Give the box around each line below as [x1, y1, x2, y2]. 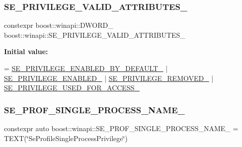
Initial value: [4, 46, 48, 57]
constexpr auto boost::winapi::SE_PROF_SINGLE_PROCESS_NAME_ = [4, 123, 239, 133]
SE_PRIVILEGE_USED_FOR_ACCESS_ [4, 82, 140, 93]
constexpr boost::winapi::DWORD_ [4, 20, 113, 30]
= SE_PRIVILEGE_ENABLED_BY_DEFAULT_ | [4, 63, 168, 73]
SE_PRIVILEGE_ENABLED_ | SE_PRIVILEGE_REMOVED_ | [4, 73, 214, 83]
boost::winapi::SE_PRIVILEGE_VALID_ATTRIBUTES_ [4, 29, 185, 40]
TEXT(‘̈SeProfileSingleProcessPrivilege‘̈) [4, 133, 128, 143]
